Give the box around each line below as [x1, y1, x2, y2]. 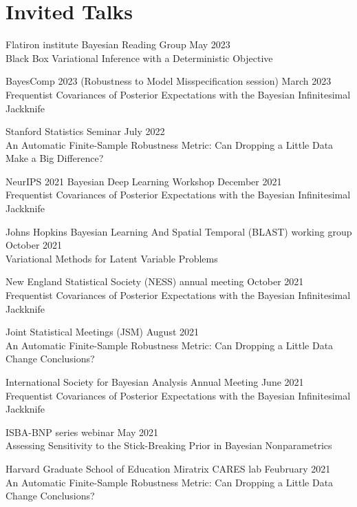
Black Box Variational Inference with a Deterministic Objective [6, 50, 273, 65]
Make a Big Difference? [6, 151, 104, 165]
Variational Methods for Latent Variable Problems [6, 251, 218, 265]
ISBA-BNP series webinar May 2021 [6, 424, 159, 439]
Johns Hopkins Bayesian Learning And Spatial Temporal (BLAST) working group [6, 224, 352, 238]
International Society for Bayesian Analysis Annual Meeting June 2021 [6, 375, 304, 389]
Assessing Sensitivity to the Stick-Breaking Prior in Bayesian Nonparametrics [6, 438, 332, 453]
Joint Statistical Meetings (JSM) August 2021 [6, 324, 199, 339]
